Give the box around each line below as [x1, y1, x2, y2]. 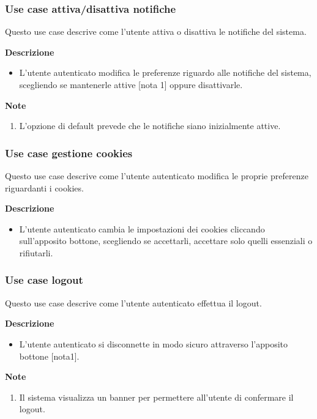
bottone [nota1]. [19, 349, 80, 362]
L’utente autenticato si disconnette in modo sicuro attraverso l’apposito [19, 337, 288, 350]
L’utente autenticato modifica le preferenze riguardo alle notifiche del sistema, [19, 66, 311, 79]
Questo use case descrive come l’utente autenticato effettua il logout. [5, 296, 262, 309]
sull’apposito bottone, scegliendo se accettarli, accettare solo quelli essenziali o [19, 234, 313, 247]
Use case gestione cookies [5, 145, 133, 160]
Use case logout [5, 272, 83, 287]
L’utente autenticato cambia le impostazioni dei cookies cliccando [19, 222, 265, 235]
